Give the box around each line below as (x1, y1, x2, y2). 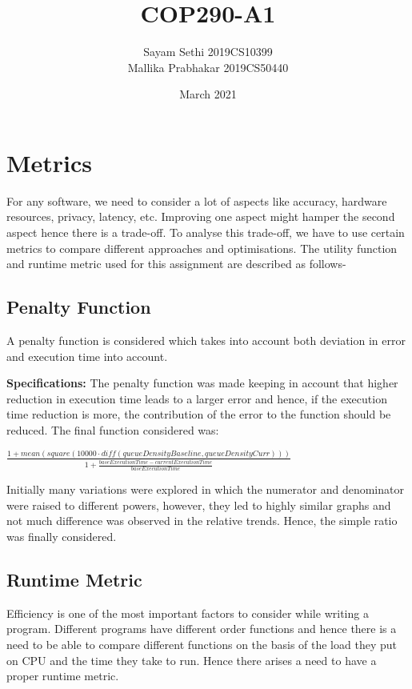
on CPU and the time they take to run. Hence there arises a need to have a (6, 651, 377, 668)
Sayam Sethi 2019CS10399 (143, 43, 273, 60)
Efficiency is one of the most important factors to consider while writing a (6, 604, 369, 621)
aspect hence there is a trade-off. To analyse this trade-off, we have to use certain (6, 224, 405, 241)
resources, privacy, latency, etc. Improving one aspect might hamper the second (6, 208, 395, 225)
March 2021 (179, 86, 237, 102)
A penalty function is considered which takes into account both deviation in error (6, 332, 406, 349)
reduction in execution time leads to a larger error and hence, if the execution (6, 390, 387, 407)
